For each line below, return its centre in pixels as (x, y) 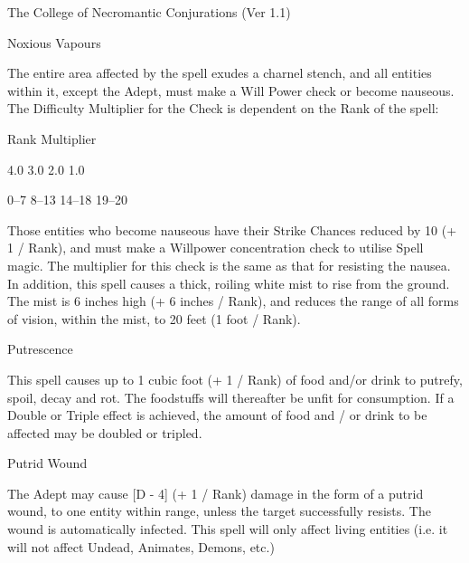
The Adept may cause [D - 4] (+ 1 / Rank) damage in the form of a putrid (216, 493)
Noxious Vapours (54, 42)
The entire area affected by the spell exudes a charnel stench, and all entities (220, 73)
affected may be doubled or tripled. (105, 432)
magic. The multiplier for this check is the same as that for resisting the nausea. (229, 265)
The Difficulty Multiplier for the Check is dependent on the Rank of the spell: (223, 108)
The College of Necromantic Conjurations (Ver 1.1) (149, 12)
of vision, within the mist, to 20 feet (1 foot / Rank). (154, 318)
